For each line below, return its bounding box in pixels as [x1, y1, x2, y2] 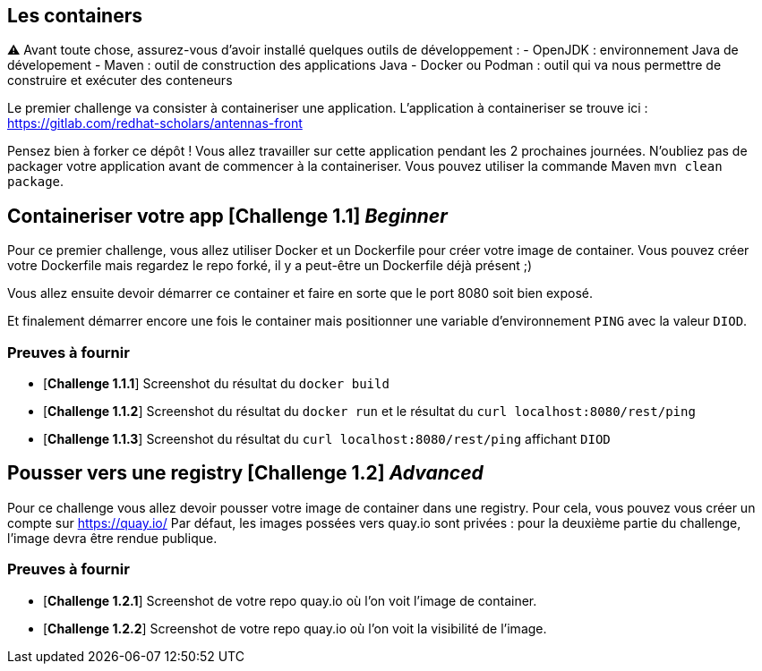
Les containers [7, 4, 142, 27]
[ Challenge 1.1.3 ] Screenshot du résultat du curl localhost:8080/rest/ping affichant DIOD [43, 431, 611, 447]
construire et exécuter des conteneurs [7, 72, 233, 89]
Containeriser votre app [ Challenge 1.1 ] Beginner [7, 204, 448, 227]
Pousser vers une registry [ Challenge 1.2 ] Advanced [7, 462, 484, 485]
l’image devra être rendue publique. [7, 530, 218, 546]
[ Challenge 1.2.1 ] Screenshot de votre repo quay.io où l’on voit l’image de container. [43, 592, 537, 608]
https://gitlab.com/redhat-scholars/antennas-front [7, 115, 303, 132]
